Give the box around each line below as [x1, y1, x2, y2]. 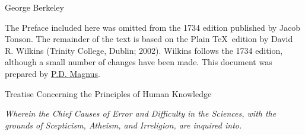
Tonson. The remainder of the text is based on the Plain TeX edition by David [5, 33, 293, 45]
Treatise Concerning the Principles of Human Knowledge [5, 87, 212, 99]
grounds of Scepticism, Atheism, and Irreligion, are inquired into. [5, 118, 242, 131]
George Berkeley [5, 1, 64, 13]
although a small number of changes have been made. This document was [5, 56, 272, 68]
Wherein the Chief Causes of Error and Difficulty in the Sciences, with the [5, 107, 277, 120]
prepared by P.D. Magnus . [5, 67, 100, 79]
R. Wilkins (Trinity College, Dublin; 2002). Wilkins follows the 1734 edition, [5, 44, 283, 56]
